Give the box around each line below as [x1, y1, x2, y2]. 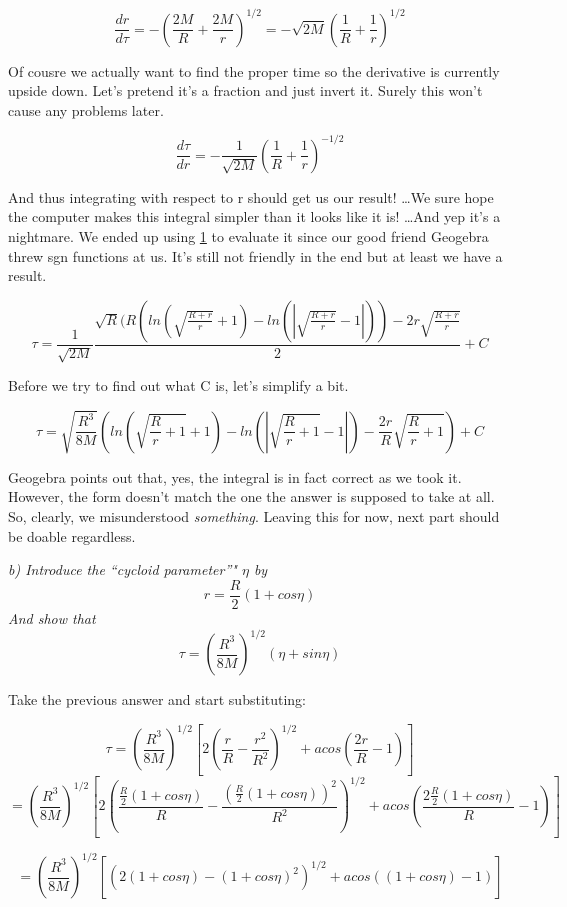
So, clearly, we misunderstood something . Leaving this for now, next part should [8, 506, 500, 527]
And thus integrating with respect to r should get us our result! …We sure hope [8, 186, 494, 207]
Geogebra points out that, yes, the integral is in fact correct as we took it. [8, 466, 462, 487]
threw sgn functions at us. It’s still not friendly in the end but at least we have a [8, 245, 503, 266]
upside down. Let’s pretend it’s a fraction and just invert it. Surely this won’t [8, 80, 483, 101]
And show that [8, 607, 96, 628]
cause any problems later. [8, 99, 164, 120]
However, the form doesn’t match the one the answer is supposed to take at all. [8, 486, 495, 507]
